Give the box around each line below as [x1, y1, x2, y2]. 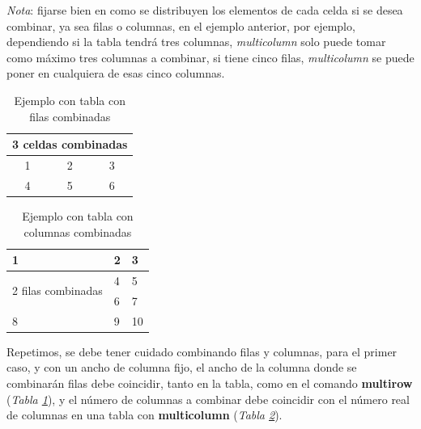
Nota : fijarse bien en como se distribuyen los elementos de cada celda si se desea [6, 2, 403, 18]
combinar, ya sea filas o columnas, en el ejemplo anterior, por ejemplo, [6, 17, 355, 34]
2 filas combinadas [12, 282, 103, 299]
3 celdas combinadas [12, 136, 128, 153]
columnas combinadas [23, 223, 132, 240]
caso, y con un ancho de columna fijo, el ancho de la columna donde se [6, 359, 357, 376]
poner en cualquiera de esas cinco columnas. [6, 65, 225, 82]
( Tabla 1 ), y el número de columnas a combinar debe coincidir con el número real [6, 390, 410, 407]
